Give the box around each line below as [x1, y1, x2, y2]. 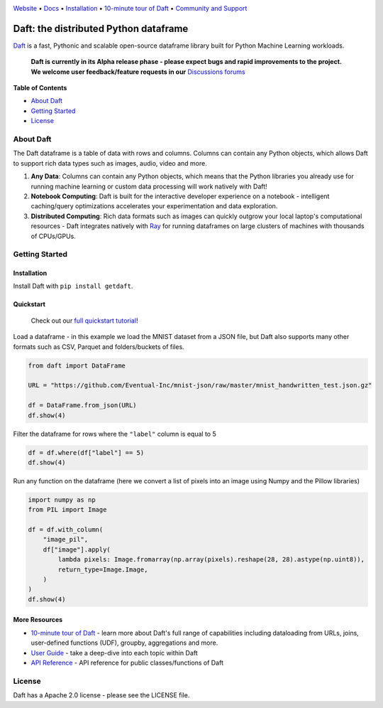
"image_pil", [43, 535, 89, 544]
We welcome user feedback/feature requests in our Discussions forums [30, 68, 245, 76]
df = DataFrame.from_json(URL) [28, 402, 138, 409]
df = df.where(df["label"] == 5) [28, 449, 145, 456]
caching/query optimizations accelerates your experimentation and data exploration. [30, 202, 278, 210]
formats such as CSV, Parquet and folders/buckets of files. [13, 342, 184, 351]
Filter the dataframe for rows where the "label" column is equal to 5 [13, 429, 216, 438]
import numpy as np [28, 495, 96, 504]
